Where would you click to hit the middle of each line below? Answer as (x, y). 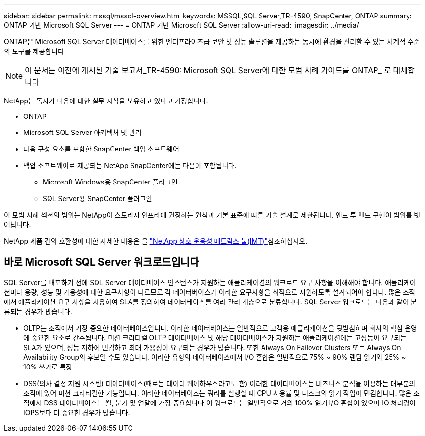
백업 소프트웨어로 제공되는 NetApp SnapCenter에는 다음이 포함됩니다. (130, 165)
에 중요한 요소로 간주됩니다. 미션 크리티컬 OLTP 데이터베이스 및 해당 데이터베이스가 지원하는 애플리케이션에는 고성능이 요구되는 (215, 337)
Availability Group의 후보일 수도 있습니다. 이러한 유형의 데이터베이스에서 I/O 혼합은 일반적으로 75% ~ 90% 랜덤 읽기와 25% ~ (215, 357)
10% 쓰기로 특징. (49, 367)
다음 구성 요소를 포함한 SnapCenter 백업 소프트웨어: (102, 149)
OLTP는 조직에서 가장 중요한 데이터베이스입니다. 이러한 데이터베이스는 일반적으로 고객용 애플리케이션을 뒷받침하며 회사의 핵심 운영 (220, 328)
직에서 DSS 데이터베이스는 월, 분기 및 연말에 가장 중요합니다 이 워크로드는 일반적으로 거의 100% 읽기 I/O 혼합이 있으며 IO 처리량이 (220, 402)
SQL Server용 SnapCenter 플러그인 (98, 198)
